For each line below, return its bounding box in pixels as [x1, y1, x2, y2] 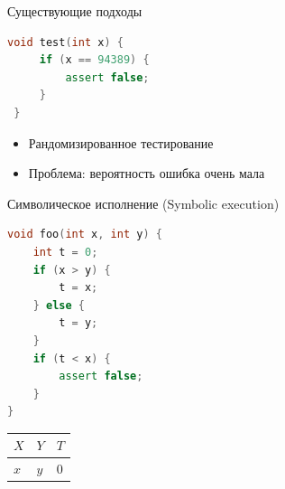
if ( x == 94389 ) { [39, 53, 150, 67]
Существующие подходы [7, 2, 142, 20]
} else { [32, 298, 85, 312]
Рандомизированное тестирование [28, 133, 214, 152]
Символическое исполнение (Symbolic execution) [7, 193, 280, 212]
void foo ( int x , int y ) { [7, 228, 162, 241]
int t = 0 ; [32, 245, 98, 259]
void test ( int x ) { [7, 35, 124, 49]
